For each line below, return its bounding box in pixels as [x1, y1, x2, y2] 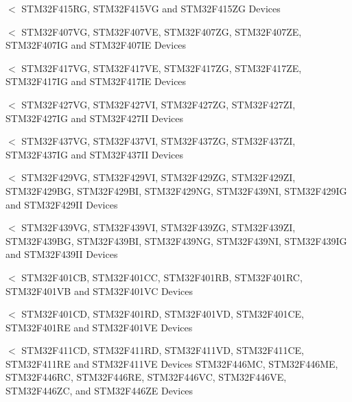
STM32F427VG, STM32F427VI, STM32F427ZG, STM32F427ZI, [21, 97, 296, 111]
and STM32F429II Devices [5, 197, 118, 211]
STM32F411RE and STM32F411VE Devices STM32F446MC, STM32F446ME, [5, 356, 338, 370]
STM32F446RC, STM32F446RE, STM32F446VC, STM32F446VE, [5, 370, 287, 384]
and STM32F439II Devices [5, 247, 118, 261]
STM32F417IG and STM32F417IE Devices [5, 74, 187, 88]
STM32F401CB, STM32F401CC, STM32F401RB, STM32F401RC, [21, 270, 303, 284]
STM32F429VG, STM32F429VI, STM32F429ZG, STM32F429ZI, [21, 170, 296, 185]
